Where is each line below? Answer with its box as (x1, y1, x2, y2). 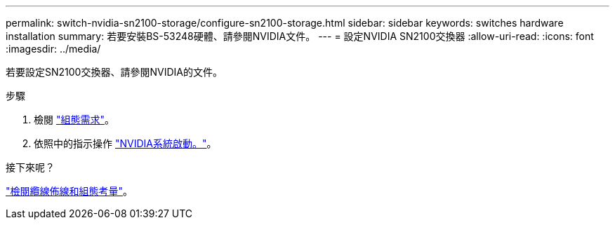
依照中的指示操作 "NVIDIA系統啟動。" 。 (34, 137, 217, 149)
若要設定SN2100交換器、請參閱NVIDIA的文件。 (6, 66, 223, 78)
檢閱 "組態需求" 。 (34, 114, 114, 125)
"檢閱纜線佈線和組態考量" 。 (6, 185, 133, 197)
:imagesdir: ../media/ (6, 43, 101, 55)
